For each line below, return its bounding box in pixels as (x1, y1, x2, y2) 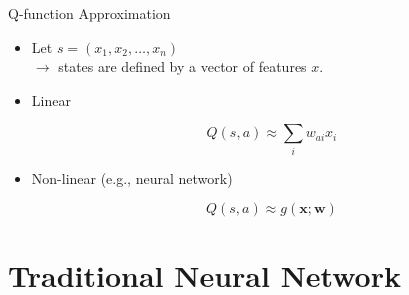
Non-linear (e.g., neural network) (31, 167, 233, 188)
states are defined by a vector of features (58, 56, 307, 77)
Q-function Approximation (8, 3, 171, 23)
